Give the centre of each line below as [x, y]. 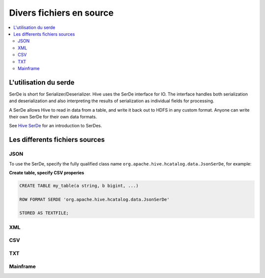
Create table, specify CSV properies [47, 173]
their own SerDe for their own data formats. [53, 116]
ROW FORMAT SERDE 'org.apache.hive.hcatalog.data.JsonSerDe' [94, 199]
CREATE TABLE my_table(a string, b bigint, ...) [79, 185]
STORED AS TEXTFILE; [44, 213]
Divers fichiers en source [61, 13]
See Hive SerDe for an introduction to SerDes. [56, 126]
